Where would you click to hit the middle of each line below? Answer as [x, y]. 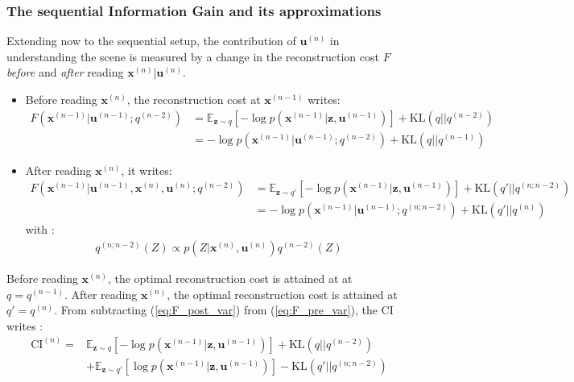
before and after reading [65, 72]
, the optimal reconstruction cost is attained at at [230, 278]
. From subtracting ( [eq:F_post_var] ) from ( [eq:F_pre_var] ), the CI [224, 310]
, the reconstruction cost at [194, 99]
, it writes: [147, 170]
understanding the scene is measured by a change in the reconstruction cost [193, 56]
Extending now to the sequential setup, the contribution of [151, 41]
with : [40, 229]
